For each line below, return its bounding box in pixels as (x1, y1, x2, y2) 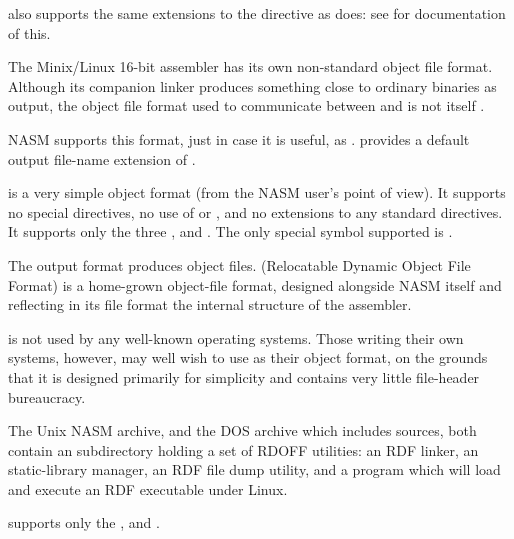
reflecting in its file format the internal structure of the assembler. (8, 294, 412, 315)
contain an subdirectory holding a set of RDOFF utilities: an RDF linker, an (8, 439, 479, 460)
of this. (8, 22, 51, 43)
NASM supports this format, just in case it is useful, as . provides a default (8, 128, 470, 149)
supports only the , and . (8, 512, 160, 533)
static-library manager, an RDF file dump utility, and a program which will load (8, 459, 501, 480)
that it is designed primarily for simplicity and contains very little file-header (8, 366, 480, 387)
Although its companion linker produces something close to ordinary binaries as (8, 75, 497, 96)
